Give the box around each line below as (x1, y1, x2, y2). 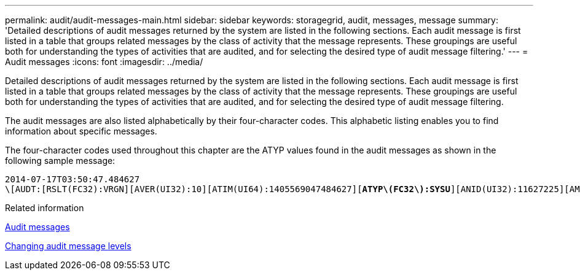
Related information (5, 203, 84, 213)
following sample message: (5, 155, 116, 166)
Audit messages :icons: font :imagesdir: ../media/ (5, 56, 203, 67)
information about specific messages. (5, 126, 157, 136)
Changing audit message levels (5, 241, 131, 251)
